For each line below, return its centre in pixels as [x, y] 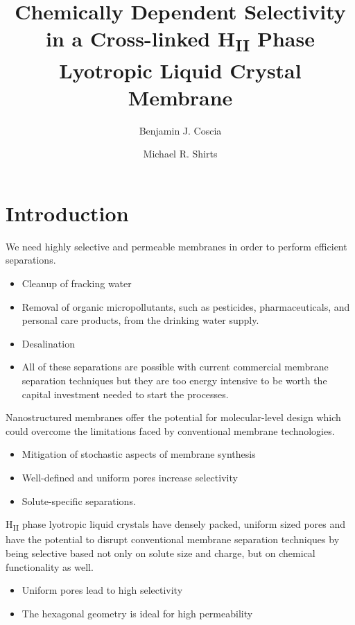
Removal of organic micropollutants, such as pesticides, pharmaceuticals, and [186, 306]
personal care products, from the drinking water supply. [140, 320]
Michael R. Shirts [180, 154]
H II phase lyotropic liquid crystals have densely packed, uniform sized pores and [176, 525]
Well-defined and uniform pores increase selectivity [130, 477]
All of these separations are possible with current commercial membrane [175, 367]
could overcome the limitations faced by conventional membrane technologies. [170, 430]
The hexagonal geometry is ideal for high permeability [137, 613]
